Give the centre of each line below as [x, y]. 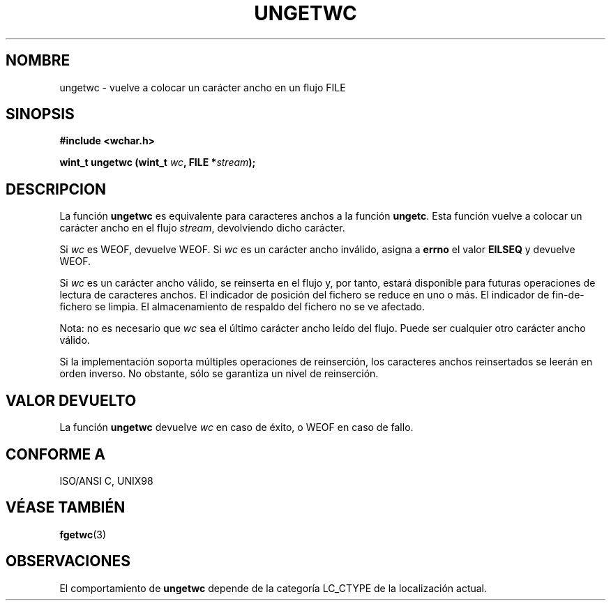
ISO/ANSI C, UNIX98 [106, 480]
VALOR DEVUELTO [71, 400]
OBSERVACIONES [68, 561]
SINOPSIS [40, 114]
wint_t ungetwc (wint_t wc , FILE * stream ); [158, 162]
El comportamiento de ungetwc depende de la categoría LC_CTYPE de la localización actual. [273, 588]
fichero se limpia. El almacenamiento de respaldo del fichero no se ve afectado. [242, 307]
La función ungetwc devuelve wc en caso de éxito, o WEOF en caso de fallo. [236, 427]
